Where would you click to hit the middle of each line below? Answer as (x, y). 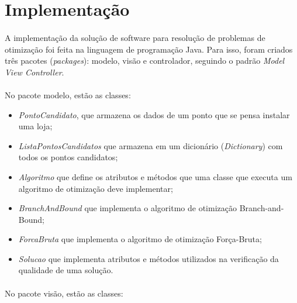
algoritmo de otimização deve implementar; (96, 188)
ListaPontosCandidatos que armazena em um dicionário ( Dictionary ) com (151, 145)
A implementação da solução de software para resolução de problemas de (135, 37)
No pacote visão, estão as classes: (64, 293)
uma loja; (35, 126)
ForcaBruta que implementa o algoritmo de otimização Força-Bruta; (140, 239)
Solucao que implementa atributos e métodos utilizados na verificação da (148, 258)
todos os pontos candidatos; (68, 157)
